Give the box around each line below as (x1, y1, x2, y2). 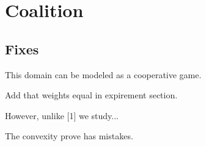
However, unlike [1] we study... (5, 109, 119, 122)
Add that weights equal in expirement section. (5, 89, 178, 101)
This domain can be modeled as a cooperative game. (5, 68, 202, 81)
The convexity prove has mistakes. (5, 130, 133, 142)
